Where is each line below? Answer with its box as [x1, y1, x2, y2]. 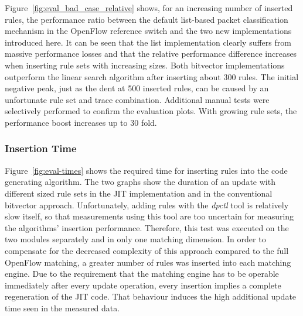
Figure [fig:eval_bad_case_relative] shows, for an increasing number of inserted [5, 2, 293, 13]
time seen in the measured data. [5, 301, 120, 314]
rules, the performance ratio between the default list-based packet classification [5, 13, 288, 25]
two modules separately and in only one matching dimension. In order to [5, 233, 266, 245]
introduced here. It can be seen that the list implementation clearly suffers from [5, 36, 291, 48]
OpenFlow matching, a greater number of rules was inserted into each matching [5, 256, 291, 268]
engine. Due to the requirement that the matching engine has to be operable [5, 267, 279, 280]
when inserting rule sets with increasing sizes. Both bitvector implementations [5, 59, 285, 71]
